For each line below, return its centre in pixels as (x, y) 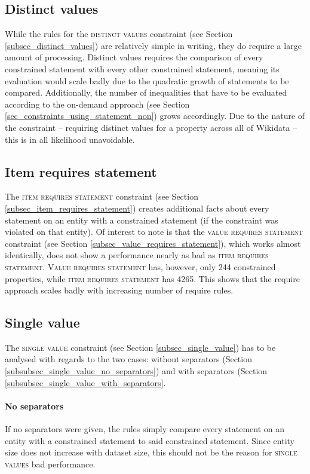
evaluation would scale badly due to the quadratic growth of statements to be (147, 80)
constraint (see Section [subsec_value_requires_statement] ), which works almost (153, 243)
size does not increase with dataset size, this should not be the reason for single (151, 452)
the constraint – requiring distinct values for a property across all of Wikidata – (151, 127)
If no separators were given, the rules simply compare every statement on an (145, 429)
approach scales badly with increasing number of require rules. (119, 290)
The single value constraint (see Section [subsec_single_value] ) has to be (140, 347)
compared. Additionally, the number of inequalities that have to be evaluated (146, 92)
